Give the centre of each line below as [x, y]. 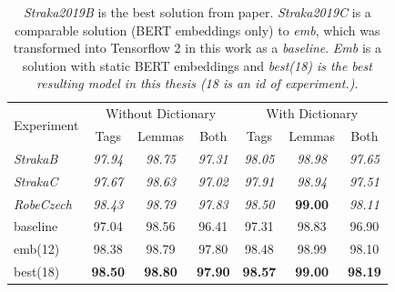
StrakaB [36, 158]
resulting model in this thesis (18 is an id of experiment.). [197, 83]
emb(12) [37, 249]
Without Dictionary [161, 113]
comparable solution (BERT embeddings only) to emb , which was [197, 30]
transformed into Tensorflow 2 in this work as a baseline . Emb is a [197, 48]
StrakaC [36, 181]
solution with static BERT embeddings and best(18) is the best [197, 65]
